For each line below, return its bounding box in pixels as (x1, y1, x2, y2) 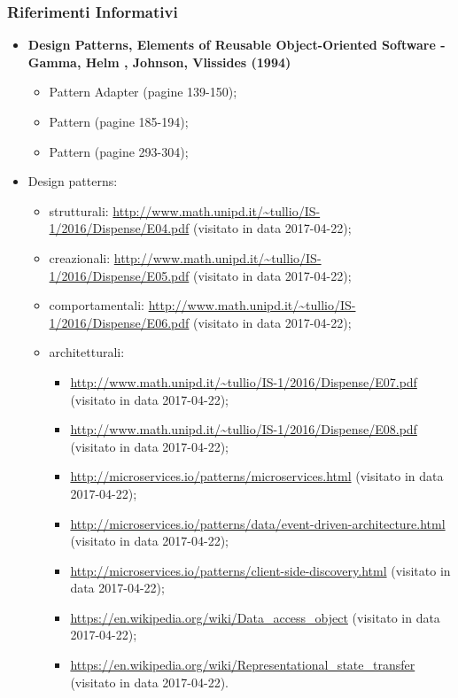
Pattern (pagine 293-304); (49, 142, 189, 160)
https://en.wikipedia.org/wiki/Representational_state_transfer (70, 655, 415, 674)
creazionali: (49, 248, 111, 267)
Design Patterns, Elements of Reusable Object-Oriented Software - (27, 35, 446, 54)
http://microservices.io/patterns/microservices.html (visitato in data (70, 467, 444, 485)
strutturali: (49, 201, 109, 220)
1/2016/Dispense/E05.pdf (49, 266, 190, 284)
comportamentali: (49, 296, 144, 314)
